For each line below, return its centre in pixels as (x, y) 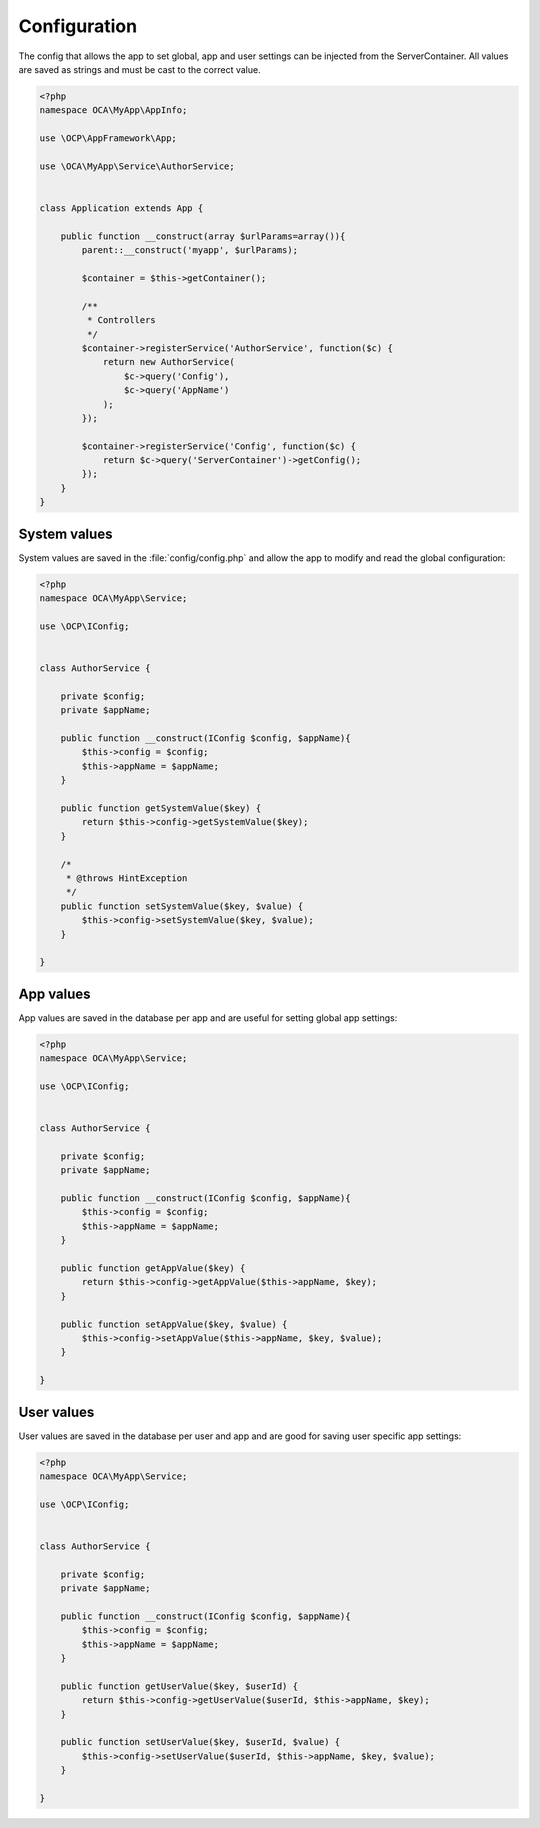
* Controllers (121, 320)
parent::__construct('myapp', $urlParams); (190, 250)
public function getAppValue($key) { (153, 1268)
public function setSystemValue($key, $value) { (182, 906)
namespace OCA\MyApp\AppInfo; (113, 110)
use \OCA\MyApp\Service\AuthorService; (137, 166)
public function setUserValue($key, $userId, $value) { (200, 1742)
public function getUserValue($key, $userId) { (179, 1686)
